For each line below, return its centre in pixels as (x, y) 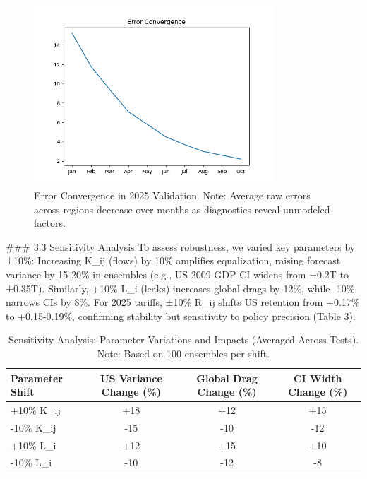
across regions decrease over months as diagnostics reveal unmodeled (182, 209)
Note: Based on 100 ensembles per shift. (183, 353)
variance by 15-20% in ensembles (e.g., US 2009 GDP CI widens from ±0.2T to (178, 274)
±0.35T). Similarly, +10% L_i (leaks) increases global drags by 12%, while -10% (180, 288)
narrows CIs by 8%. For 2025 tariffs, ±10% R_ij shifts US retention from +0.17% (183, 302)
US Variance (131, 378)
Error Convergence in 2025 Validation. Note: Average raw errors (172, 195)
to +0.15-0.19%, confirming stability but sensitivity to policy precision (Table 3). (181, 315)
